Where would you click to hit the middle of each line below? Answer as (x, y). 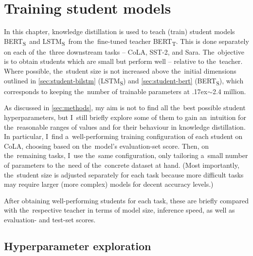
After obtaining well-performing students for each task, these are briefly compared (126, 200)
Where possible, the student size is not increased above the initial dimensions (120, 71)
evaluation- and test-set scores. (50, 219)
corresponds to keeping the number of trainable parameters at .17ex (106, 91)
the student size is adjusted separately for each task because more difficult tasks (124, 174)
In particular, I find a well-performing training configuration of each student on (123, 136)
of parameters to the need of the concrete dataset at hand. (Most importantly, (122, 165)
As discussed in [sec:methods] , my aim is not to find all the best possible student (125, 108)
